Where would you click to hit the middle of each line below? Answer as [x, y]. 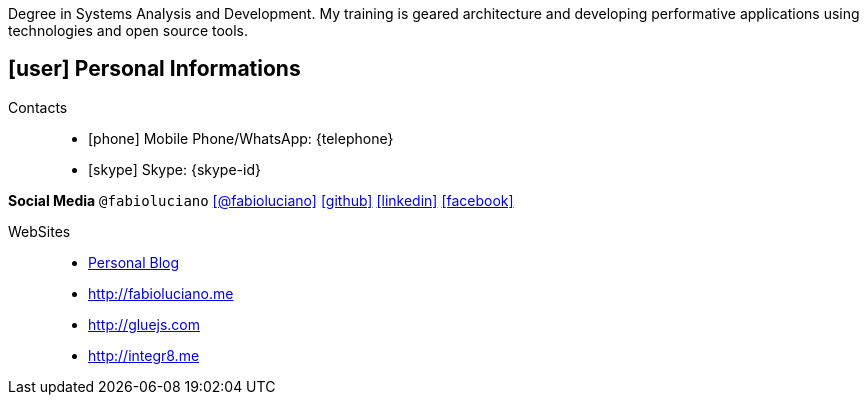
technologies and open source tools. [128, 30]
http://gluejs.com [144, 324]
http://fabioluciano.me [161, 293]
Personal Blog [134, 262]
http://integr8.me [144, 355]
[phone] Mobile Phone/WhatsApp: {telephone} [241, 138]
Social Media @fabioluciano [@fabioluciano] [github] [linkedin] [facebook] [261, 200]
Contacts [38, 107]
